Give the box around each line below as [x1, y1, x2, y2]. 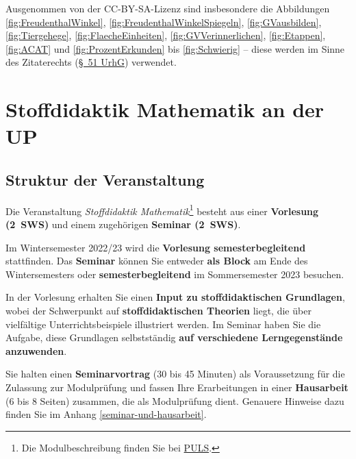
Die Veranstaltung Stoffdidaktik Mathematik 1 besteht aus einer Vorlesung [5, 201, 319, 218]
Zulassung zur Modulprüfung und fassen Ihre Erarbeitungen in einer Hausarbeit [5, 380, 348, 394]
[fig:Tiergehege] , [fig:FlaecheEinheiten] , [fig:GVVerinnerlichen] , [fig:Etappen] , [5, 28, 326, 42]
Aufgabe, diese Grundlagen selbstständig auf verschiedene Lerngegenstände [5, 330, 343, 345]
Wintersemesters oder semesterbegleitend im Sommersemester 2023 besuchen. [5, 266, 344, 281]
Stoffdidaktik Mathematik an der [5, 95, 325, 123]
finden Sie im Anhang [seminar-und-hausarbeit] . [5, 407, 207, 421]
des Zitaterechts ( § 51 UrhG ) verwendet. [5, 55, 177, 69]
